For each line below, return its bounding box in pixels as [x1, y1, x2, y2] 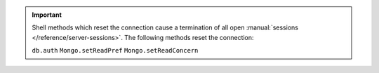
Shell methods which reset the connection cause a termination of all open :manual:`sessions [32, 23, 298, 32]
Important [32, 11, 62, 19]
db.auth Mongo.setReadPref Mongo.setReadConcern [32, 46, 199, 55]
